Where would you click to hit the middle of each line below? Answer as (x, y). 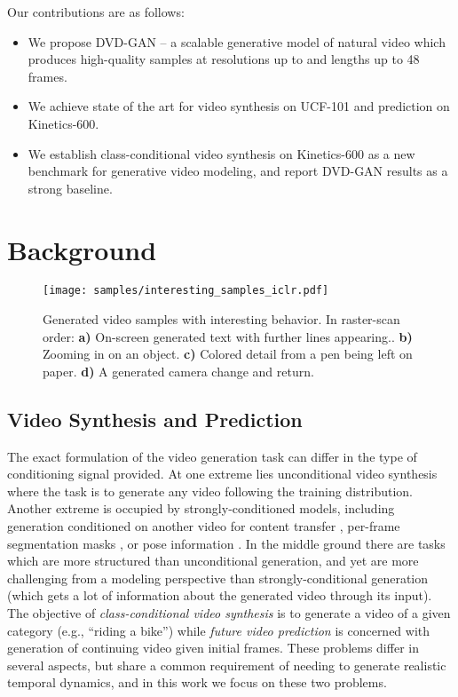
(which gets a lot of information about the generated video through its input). (220, 595)
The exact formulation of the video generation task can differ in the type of (212, 456)
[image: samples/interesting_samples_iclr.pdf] (186, 291)
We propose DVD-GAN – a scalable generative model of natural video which (237, 41)
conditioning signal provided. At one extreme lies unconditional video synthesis (222, 474)
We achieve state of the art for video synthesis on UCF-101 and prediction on (239, 106)
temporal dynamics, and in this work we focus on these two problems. (197, 682)
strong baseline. (70, 188)
